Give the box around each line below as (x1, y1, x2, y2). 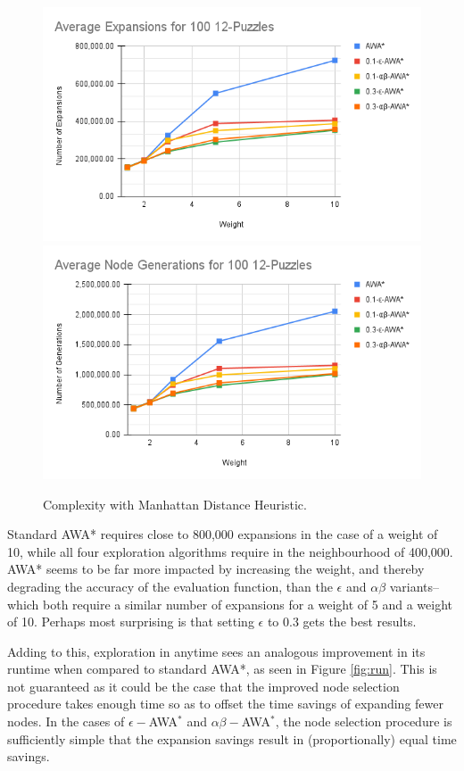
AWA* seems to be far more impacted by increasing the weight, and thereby (7, 560, 425, 578)
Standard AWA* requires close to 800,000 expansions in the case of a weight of (7, 525, 438, 543)
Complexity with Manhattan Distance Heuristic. (43, 494, 307, 513)
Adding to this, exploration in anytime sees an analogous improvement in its (7, 642, 426, 660)
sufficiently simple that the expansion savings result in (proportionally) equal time (7, 729, 457, 748)
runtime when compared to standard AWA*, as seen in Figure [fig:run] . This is (7, 659, 437, 678)
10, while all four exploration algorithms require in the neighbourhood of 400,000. (7, 542, 453, 560)
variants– (389, 576, 440, 595)
